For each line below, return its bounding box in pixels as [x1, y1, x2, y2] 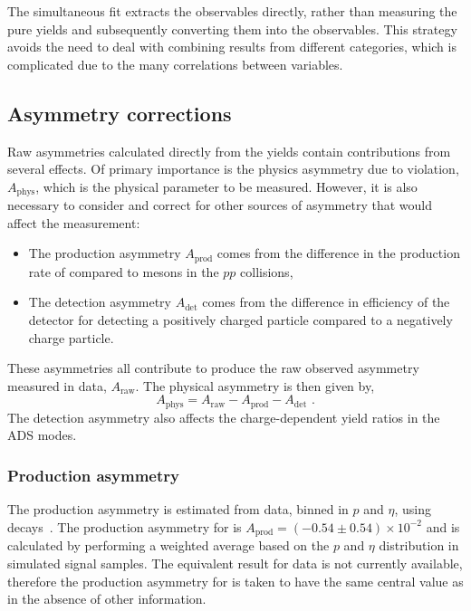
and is [426, 517, 460, 536]
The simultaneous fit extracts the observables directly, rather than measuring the [7, 2, 457, 20]
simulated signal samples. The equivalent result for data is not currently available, [7, 553, 463, 572]
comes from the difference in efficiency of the [202, 292, 450, 311]
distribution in [379, 536, 459, 555]
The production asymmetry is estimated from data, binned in [7, 500, 349, 519]
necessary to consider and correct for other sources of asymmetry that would [7, 196, 432, 215]
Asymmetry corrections [7, 99, 232, 127]
